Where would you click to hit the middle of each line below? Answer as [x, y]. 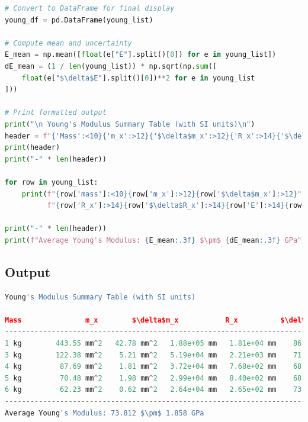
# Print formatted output [56, 113]
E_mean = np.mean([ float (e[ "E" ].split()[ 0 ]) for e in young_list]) [141, 55]
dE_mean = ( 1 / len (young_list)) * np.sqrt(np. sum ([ [111, 66]
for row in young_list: [52, 182]
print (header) [33, 148]
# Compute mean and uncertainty [68, 43]
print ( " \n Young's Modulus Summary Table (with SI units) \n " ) [130, 124]
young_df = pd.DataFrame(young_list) [79, 20]
